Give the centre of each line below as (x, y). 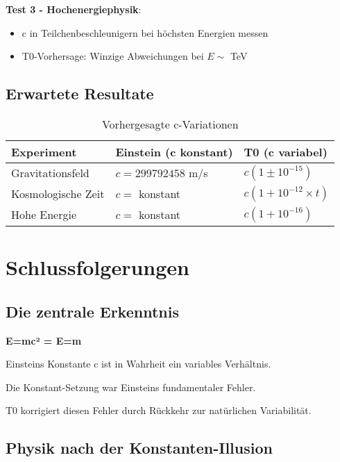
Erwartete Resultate (80, 93)
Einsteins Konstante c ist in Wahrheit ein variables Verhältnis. (138, 364)
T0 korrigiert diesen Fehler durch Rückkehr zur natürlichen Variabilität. (159, 410)
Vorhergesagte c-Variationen (170, 124)
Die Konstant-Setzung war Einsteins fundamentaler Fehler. (131, 387)
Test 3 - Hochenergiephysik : (74, 9)
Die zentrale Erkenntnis (92, 311)
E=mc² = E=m (44, 340)
